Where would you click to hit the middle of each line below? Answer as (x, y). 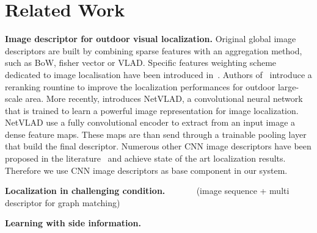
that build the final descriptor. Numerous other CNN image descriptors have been (158, 146)
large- (288, 86)
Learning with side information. (73, 223)
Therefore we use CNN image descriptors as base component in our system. (146, 170)
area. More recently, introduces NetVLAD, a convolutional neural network (164, 99)
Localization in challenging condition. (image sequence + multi (147, 191)
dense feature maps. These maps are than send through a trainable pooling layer (156, 134)
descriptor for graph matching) (63, 202)
